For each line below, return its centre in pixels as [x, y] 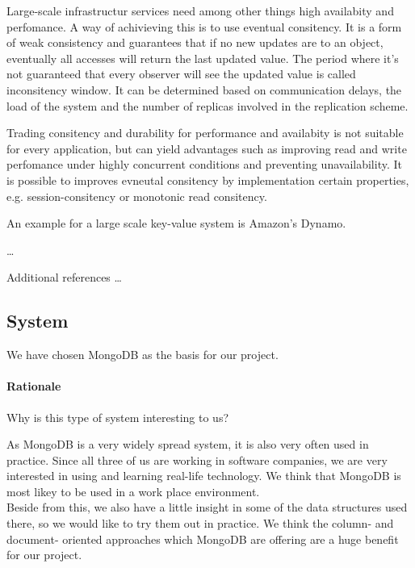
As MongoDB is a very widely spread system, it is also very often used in [188, 444]
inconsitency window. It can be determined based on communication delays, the [204, 89]
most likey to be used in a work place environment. [133, 491]
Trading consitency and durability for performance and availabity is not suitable [205, 133]
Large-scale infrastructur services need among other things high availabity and [200, 10]
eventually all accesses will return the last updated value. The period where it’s [203, 58]
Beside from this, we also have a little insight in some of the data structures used [207, 507]
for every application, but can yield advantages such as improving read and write [207, 148]
